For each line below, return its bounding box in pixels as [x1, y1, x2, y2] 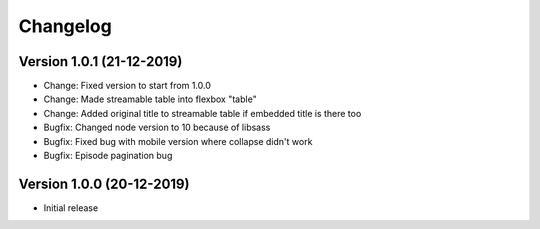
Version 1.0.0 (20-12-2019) [18, 175, 190, 192]
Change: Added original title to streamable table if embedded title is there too [43, 107, 362, 119]
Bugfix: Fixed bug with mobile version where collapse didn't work [43, 135, 313, 147]
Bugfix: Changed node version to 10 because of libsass [43, 121, 271, 134]
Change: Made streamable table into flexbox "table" [43, 93, 257, 105]
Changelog [18, 15, 112, 37]
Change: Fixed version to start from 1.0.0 [43, 80, 212, 92]
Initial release [43, 201, 99, 214]
